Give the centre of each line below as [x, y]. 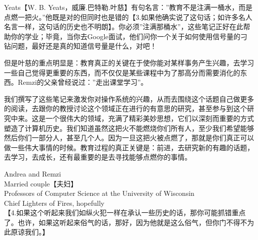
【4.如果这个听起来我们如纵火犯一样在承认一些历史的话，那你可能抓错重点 [125, 212]
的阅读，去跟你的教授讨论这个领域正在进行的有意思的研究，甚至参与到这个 [126, 108]
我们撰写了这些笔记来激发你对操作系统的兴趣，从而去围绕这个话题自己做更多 [129, 98]
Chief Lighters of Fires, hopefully [54, 203]
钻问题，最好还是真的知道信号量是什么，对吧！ [80, 46]
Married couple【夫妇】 [41, 183]
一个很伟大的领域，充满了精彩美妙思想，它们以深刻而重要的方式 [150, 118]
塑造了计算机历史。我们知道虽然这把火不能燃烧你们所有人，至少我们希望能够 [129, 128]
